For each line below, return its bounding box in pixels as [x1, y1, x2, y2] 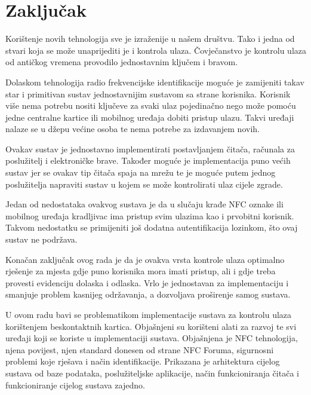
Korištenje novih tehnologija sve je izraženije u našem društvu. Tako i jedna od [5, 32, 295, 45]
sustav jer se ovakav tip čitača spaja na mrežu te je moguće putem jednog [5, 166, 276, 179]
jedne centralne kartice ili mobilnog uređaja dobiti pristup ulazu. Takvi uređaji [5, 111, 294, 123]
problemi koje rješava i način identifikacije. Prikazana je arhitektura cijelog [5, 355, 280, 368]
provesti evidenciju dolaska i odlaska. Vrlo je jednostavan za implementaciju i [5, 276, 289, 289]
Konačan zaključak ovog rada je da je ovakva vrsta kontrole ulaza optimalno [5, 253, 285, 265]
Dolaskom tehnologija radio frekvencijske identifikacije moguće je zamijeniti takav [5, 75, 304, 88]
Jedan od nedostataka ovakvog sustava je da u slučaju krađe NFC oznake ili [5, 198, 284, 210]
